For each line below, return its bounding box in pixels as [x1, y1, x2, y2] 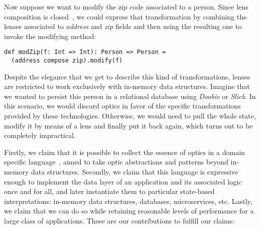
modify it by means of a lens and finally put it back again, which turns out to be [4, 120, 253, 130]
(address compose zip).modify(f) [11, 57, 123, 64]
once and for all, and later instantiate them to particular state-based [4, 186, 215, 196]
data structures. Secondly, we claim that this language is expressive [31, 166, 238, 177]
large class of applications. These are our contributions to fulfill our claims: [4, 215, 235, 225]
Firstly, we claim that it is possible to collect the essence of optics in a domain [4, 146, 245, 157]
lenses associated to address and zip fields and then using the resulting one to [4, 21, 242, 31]
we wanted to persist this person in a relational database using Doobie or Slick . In [4, 90, 256, 101]
